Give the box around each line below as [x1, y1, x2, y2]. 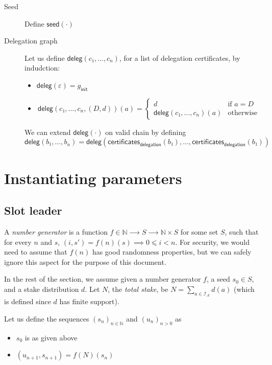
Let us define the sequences [4, 313, 89, 324]
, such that [225, 226, 259, 237]
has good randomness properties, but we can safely [92, 246, 252, 257]
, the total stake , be [108, 283, 168, 294]
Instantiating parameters [4, 167, 182, 188]
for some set [180, 226, 218, 237]
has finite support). [59, 296, 119, 307]
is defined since [4, 296, 51, 307]
